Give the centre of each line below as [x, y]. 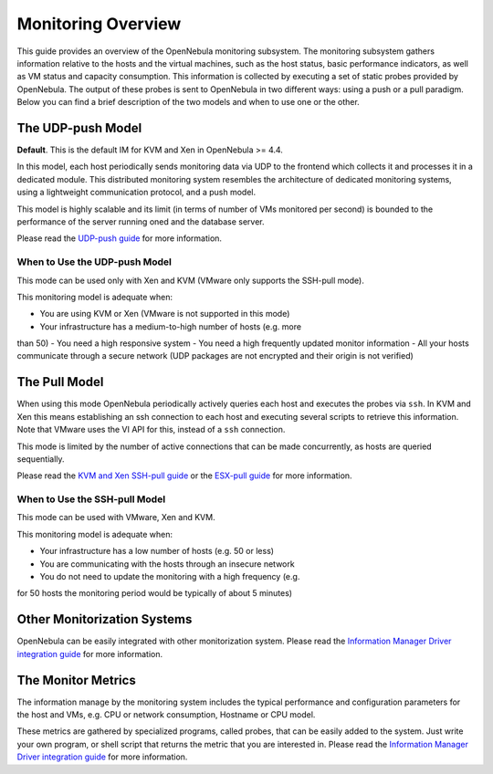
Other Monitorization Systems [105, 619]
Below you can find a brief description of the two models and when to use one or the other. [188, 102]
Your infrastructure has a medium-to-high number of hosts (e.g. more [170, 326]
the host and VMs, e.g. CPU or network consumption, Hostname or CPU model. [166, 715]
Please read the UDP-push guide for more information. [120, 238]
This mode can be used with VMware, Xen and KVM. [116, 518]
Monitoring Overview [99, 24]
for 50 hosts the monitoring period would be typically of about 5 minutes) [154, 593]
